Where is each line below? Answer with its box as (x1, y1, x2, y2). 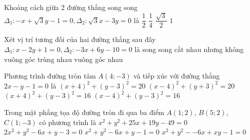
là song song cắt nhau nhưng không (134, 44, 244, 54)
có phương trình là (39, 116, 96, 127)
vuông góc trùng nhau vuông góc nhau (4, 53, 123, 64)
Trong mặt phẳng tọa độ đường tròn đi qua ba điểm (4, 107, 164, 117)
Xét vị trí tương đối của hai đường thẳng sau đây (4, 34, 156, 44)
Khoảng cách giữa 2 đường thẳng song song (4, 2, 138, 12)
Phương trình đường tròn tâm (4, 70, 96, 81)
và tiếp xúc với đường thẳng (133, 70, 220, 81)
